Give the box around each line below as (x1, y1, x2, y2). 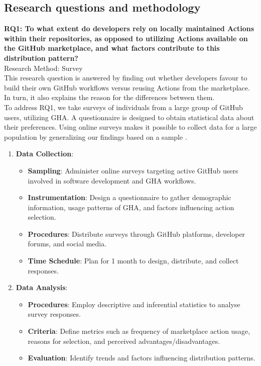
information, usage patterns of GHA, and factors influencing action (28, 202, 234, 212)
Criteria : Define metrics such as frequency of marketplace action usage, (28, 326, 250, 336)
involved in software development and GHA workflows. (28, 175, 196, 186)
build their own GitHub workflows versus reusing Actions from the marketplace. (4, 82, 250, 93)
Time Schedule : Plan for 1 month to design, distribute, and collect (28, 255, 239, 266)
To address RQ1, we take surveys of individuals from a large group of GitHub (4, 102, 243, 112)
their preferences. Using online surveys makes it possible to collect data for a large (4, 122, 257, 132)
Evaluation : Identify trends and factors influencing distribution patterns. (28, 352, 255, 363)
